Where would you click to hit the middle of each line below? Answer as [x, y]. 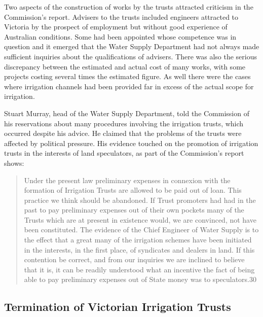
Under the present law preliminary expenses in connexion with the [127, 180]
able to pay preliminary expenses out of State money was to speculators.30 [140, 279]
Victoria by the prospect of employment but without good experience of [116, 27]
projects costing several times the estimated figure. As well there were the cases [127, 76]
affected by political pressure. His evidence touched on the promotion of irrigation [131, 143]
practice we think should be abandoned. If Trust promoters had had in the [140, 200]
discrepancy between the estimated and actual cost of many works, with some [125, 66]
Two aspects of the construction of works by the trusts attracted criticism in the [129, 7]
